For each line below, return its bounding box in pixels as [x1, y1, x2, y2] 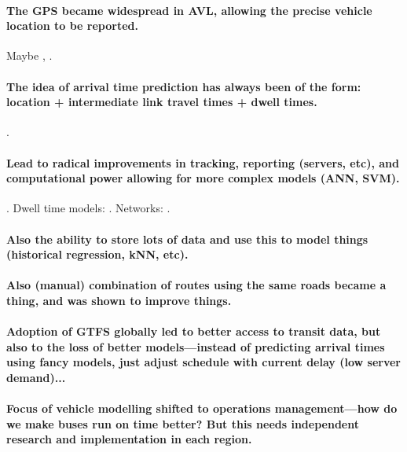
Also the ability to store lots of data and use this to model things [6, 230, 368, 247]
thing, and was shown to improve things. [6, 292, 232, 308]
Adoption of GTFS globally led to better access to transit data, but [6, 323, 381, 340]
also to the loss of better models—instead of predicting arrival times [6, 338, 385, 355]
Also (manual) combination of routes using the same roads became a [6, 277, 387, 293]
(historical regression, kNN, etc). [6, 246, 189, 263]
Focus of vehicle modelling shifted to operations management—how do [6, 400, 398, 417]
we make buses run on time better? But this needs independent [6, 415, 359, 432]
